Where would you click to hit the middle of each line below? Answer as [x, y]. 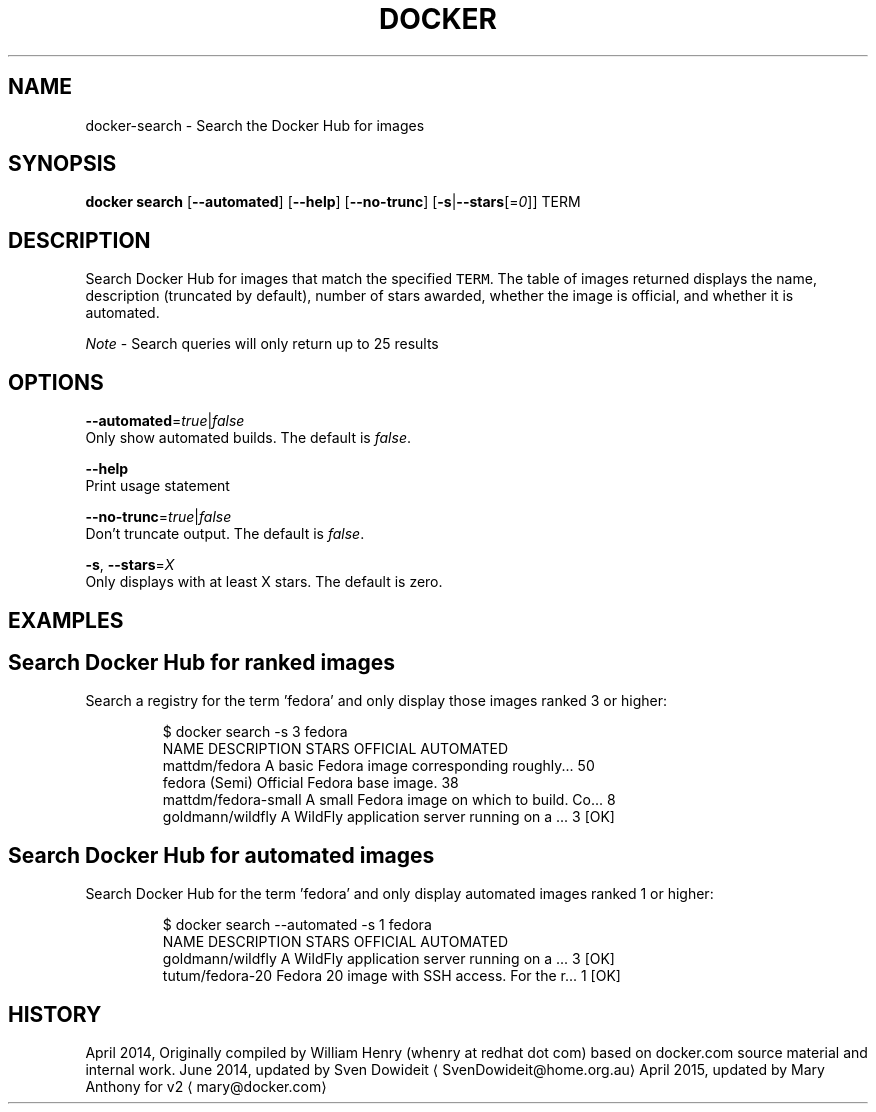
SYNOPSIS [62, 164]
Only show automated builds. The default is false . [248, 438]
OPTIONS [56, 382]
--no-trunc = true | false [158, 517]
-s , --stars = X [130, 565]
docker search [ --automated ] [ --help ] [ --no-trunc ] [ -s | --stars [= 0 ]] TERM [333, 202]
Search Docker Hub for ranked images [202, 662]
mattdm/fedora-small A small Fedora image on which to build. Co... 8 [389, 800]
